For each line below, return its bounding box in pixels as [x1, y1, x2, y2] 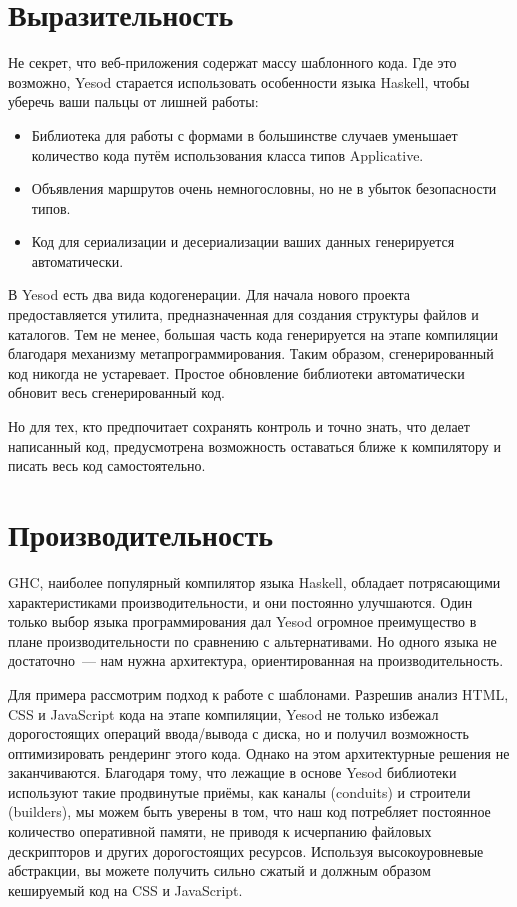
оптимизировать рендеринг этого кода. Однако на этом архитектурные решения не [8, 742, 510, 763]
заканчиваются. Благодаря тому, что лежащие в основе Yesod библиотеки [8, 762, 457, 783]
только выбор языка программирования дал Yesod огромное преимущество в [8, 611, 477, 632]
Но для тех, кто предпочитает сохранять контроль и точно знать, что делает [8, 416, 470, 437]
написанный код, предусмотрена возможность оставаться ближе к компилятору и [8, 435, 501, 456]
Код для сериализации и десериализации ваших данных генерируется [31, 231, 455, 252]
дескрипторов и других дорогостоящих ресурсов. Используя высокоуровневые [8, 840, 484, 861]
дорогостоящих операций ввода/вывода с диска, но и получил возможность [8, 723, 469, 744]
